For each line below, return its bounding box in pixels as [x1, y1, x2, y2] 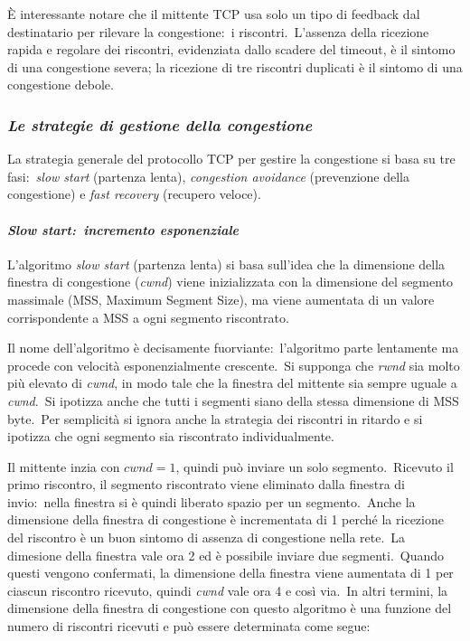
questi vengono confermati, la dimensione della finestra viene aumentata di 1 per [7, 563, 454, 582]
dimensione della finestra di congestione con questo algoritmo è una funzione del [7, 599, 452, 617]
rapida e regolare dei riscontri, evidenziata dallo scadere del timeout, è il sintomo [7, 40, 456, 59]
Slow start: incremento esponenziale [7, 220, 240, 239]
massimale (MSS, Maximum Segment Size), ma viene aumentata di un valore [7, 289, 435, 308]
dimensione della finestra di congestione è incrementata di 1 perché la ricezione [7, 510, 444, 529]
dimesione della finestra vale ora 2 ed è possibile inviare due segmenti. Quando [7, 545, 445, 564]
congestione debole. [7, 75, 114, 94]
